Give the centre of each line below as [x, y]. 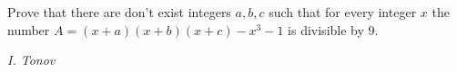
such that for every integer [343, 12]
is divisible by [326, 29]
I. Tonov [31, 60]
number [29, 29]
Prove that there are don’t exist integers [119, 12]
